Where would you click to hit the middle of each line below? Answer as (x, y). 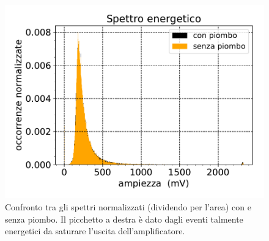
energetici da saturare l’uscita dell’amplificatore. (95, 231)
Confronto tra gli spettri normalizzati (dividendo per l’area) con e (128, 206)
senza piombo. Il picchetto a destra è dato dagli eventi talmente (124, 219)
